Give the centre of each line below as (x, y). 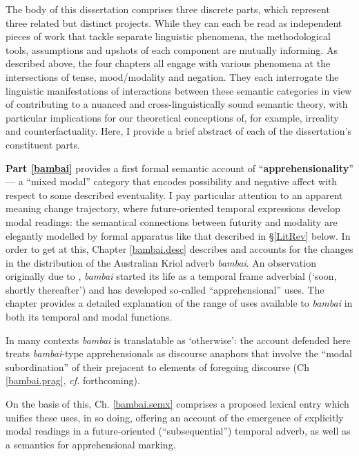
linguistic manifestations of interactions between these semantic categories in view (179, 90)
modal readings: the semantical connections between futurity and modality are (172, 221)
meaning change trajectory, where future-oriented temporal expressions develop (173, 208)
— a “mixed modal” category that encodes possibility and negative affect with (172, 181)
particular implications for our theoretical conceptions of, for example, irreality (172, 117)
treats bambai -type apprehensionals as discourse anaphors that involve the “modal (179, 353)
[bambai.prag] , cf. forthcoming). (73, 380)
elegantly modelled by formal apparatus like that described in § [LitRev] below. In (178, 235)
